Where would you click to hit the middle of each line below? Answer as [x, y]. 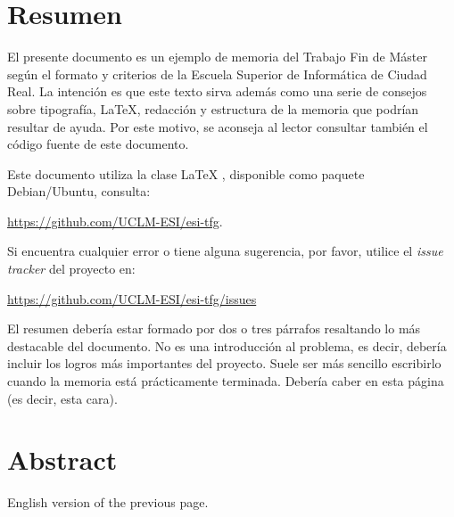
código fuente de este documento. [98, 144]
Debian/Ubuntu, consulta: [79, 191]
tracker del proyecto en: [71, 269]
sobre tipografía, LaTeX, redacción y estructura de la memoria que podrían [213, 108]
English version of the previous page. [108, 502]
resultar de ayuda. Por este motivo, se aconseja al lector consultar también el [218, 126]
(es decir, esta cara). [62, 398]
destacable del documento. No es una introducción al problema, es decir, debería [227, 345]
